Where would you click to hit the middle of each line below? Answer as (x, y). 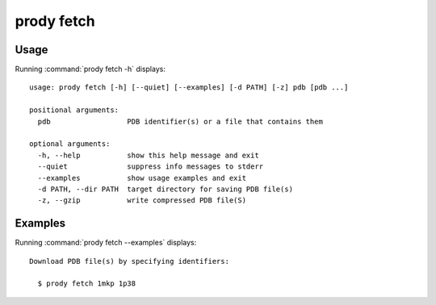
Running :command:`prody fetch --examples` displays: (106, 243)
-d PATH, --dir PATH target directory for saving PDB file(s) (166, 189)
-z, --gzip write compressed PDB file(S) (142, 201)
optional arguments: (70, 144)
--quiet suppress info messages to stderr (151, 167)
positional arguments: (74, 110)
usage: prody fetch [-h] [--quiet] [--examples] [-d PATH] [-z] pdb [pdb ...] (189, 88)
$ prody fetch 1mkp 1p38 (87, 284)
